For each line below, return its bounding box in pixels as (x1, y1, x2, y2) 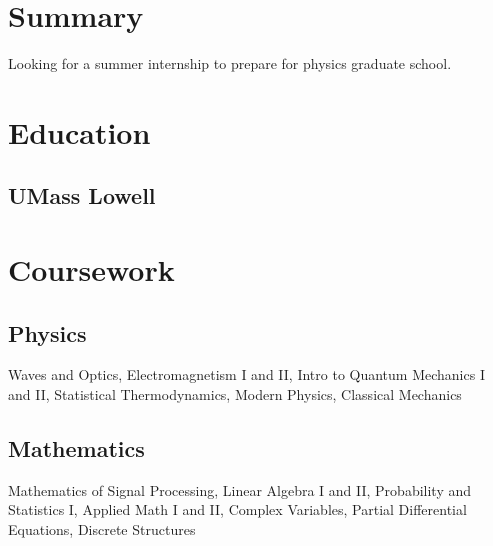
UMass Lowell (8, 180, 156, 211)
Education (8, 111, 151, 152)
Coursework (8, 249, 175, 290)
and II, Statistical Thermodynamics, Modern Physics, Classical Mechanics (8, 384, 462, 405)
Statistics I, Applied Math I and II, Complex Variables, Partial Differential (8, 499, 467, 520)
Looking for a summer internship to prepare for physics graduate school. (8, 53, 452, 74)
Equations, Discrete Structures (8, 519, 196, 540)
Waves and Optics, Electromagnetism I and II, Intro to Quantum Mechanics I (8, 364, 485, 385)
